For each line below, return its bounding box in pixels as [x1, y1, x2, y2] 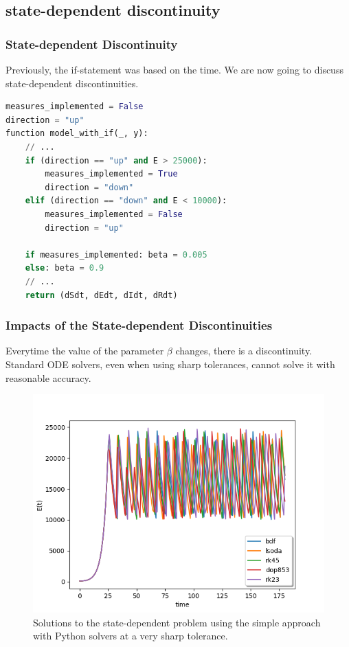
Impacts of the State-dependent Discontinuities [5, 317, 273, 334]
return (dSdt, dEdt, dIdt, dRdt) [25, 290, 178, 300]
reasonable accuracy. [5, 370, 91, 385]
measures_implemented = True [45, 169, 178, 179]
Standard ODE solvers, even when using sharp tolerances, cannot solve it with [5, 356, 335, 371]
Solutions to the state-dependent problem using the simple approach [33, 615, 321, 629]
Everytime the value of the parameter [5, 343, 164, 358]
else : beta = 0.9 [25, 263, 104, 273]
